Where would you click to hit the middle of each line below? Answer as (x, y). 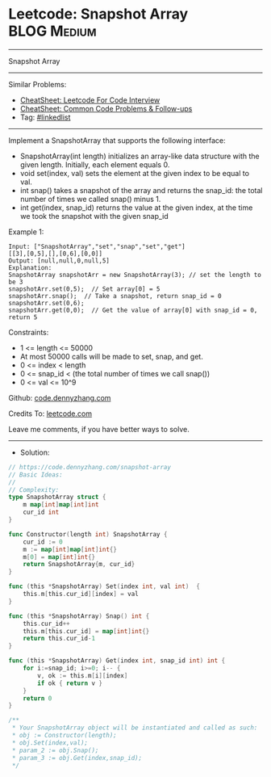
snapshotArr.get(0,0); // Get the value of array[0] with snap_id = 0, (133, 310)
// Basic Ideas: (35, 475)
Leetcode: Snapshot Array (98, 14)
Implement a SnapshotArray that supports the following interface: (117, 140)
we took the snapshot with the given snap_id (94, 216)
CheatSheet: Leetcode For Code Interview (90, 100)
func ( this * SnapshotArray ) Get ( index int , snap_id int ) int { (117, 661)
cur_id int (41, 512)
